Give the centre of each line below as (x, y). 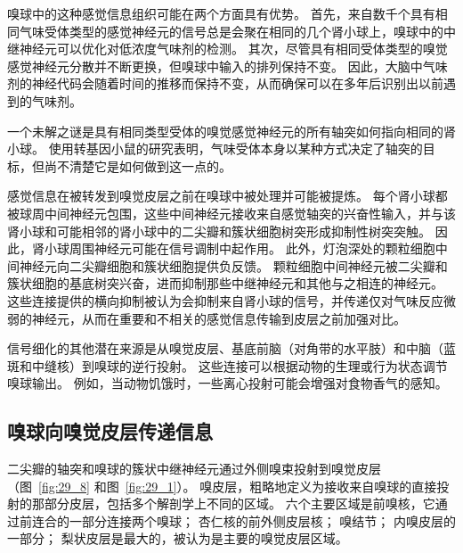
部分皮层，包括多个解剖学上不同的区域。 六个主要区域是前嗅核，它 (240, 503)
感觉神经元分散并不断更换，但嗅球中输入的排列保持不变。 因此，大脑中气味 (227, 66)
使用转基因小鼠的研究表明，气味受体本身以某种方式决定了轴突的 (236, 149)
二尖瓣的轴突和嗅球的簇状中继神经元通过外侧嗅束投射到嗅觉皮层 (194, 469)
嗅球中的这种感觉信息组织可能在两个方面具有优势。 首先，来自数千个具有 (221, 13)
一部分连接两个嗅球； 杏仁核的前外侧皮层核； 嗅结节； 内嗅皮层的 (262, 520)
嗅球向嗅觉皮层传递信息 (110, 431)
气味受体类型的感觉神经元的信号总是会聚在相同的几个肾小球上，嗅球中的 (231, 31)
